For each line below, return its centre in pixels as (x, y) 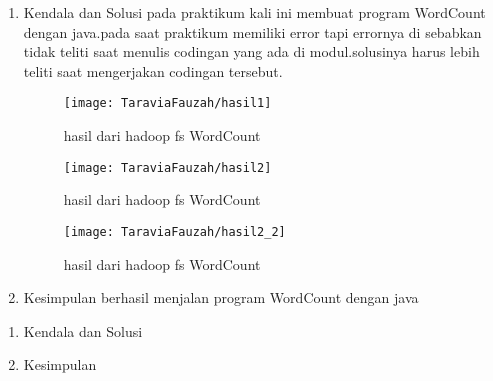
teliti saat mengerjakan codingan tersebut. (153, 70)
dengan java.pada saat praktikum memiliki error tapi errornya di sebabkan (252, 31)
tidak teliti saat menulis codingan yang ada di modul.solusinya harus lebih (251, 51)
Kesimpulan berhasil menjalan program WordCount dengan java (221, 297)
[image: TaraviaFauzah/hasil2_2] (174, 231)
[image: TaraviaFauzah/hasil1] (167, 103)
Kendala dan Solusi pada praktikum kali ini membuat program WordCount (254, 12)
